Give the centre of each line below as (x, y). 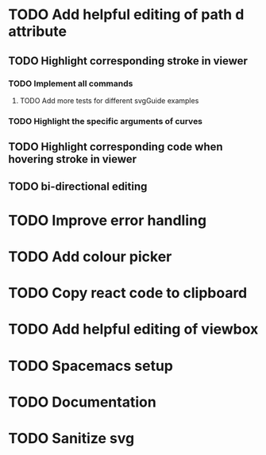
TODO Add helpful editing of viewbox (133, 329)
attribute (38, 31)
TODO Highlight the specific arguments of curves (106, 121)
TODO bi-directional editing (78, 186)
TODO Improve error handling (108, 220)
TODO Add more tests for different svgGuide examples (109, 100)
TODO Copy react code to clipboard (128, 293)
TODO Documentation (82, 402)
